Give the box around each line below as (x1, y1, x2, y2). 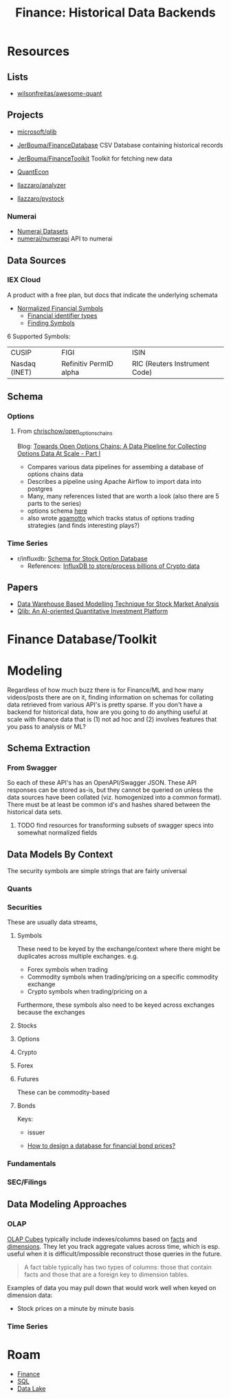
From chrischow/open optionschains (16, 427, 113, 437)
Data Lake (16, 1384, 46, 1393)
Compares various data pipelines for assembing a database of (27, 463, 204, 471)
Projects (7, 109, 44, 121)
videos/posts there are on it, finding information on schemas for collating (7, 693, 214, 701)
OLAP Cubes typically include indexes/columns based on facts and (7, 1235, 197, 1243)
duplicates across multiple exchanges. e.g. (16, 952, 139, 961)
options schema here (27, 507, 88, 515)
